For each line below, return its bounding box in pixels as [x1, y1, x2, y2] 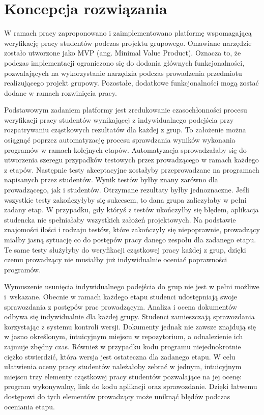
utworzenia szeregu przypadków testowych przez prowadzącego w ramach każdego [4, 154, 259, 165]
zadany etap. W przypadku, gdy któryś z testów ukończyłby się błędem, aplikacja [4, 204, 259, 215]
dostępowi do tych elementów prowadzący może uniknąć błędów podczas [4, 391, 230, 401]
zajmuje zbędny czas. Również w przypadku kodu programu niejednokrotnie [4, 341, 241, 351]
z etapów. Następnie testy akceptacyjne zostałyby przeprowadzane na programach [4, 164, 259, 175]
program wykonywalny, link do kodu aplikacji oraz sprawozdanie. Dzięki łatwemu [4, 381, 257, 392]
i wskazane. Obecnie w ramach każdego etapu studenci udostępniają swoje [4, 291, 238, 301]
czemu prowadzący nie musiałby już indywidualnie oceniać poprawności [4, 254, 227, 265]
